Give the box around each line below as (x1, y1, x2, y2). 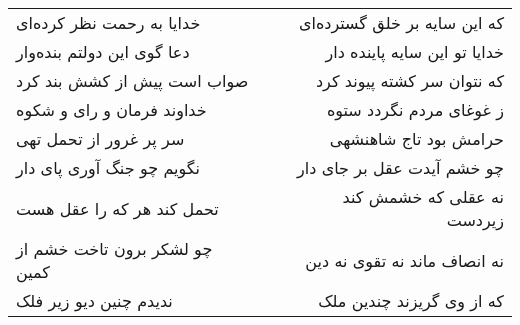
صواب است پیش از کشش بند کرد (16, 69, 249, 92)
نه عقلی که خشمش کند (342, 185, 504, 208)
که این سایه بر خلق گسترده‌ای (298, 11, 504, 34)
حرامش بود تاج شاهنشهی (329, 127, 504, 150)
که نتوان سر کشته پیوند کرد (315, 69, 504, 92)
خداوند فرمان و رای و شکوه (16, 98, 207, 121)
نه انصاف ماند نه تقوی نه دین (305, 248, 504, 272)
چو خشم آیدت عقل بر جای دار (297, 156, 504, 179)
